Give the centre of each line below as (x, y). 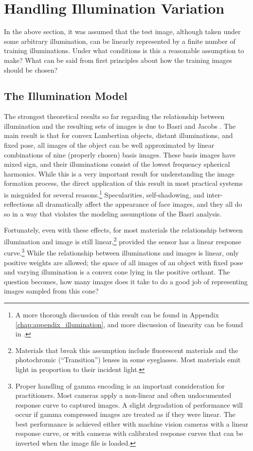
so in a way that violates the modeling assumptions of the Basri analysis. (113, 213)
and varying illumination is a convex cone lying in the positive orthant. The (117, 272)
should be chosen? (31, 69)
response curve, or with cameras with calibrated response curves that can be (129, 433)
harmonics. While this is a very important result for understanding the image (119, 173)
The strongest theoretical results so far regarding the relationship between (114, 116)
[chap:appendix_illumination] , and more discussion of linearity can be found (129, 324)
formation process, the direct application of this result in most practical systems (123, 183)
